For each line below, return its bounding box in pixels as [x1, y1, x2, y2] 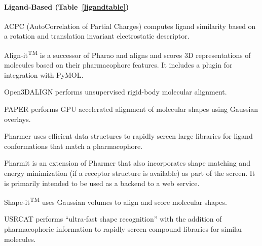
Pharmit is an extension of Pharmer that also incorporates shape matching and [4, 158, 250, 168]
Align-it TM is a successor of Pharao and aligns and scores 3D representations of [4, 48, 251, 60]
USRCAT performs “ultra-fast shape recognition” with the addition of [4, 213, 222, 224]
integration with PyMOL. [4, 69, 84, 80]
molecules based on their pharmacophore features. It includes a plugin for [4, 59, 233, 70]
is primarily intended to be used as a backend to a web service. [4, 177, 200, 188]
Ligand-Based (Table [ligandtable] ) [4, 1, 129, 12]
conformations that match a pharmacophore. [4, 140, 143, 151]
